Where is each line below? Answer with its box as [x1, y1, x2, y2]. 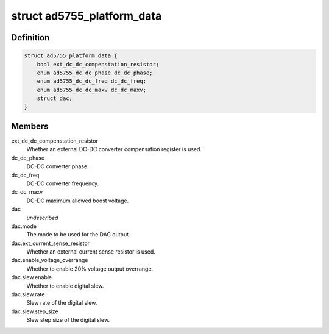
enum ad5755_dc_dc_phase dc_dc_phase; [37, 69, 153, 76]
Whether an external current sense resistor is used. [26, 248, 155, 255]
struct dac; [37, 95, 73, 102]
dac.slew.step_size [11, 308, 59, 315]
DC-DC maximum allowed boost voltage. [26, 197, 129, 204]
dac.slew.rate [11, 291, 45, 298]
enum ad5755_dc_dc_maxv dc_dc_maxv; [37, 86, 146, 93]
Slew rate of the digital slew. [26, 299, 97, 307]
